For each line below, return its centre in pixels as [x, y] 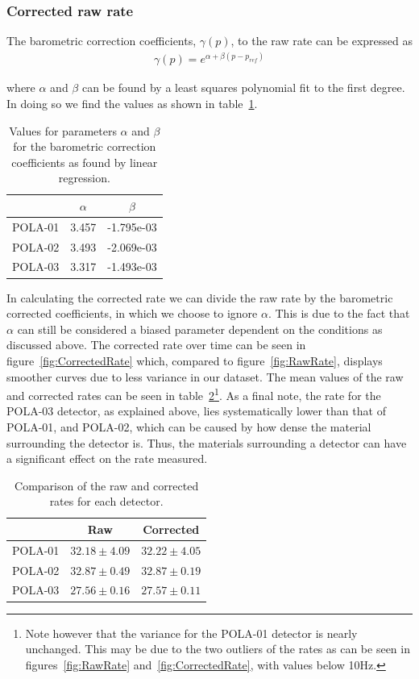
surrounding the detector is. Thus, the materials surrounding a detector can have [207, 442]
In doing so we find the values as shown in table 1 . [132, 103]
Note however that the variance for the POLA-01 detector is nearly [191, 633]
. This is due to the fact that [339, 313]
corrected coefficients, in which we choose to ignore [132, 313]
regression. [84, 178]
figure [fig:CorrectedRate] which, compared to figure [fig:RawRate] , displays [195, 360]
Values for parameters [63, 130]
